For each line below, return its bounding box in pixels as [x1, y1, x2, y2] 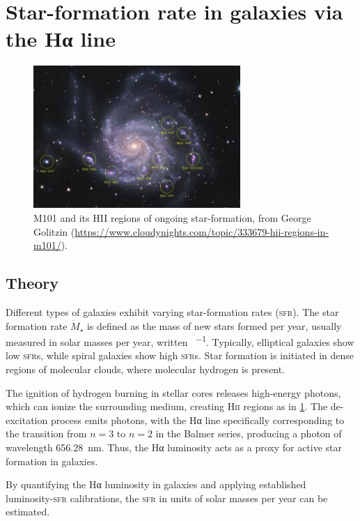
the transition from [6, 426, 87, 441]
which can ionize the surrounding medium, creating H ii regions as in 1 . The [6, 399, 328, 414]
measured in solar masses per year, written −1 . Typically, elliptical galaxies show [6, 333, 354, 349]
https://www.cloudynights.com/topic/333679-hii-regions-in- [75, 224, 329, 239]
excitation [6, 412, 48, 427]
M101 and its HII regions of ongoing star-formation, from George [33, 210, 311, 225]
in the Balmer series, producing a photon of [155, 426, 342, 441]
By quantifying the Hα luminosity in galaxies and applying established [6, 477, 306, 492]
